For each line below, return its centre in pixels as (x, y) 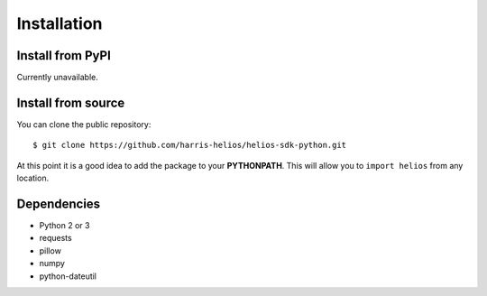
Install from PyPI (64, 55)
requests (55, 238)
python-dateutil (68, 276)
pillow (51, 250)
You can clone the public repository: (84, 124)
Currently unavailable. (57, 78)
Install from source (71, 102)
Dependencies (59, 203)
